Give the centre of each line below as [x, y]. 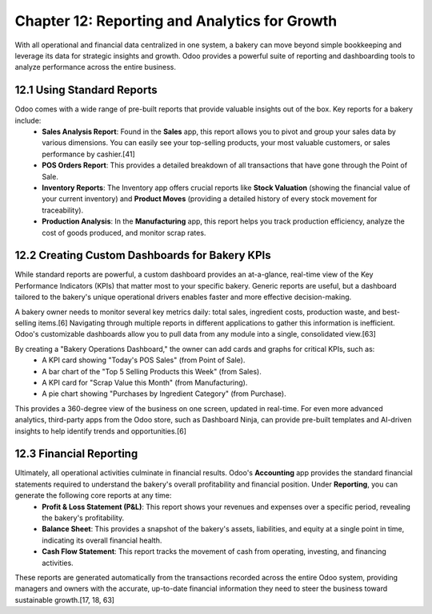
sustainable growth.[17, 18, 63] [65, 600]
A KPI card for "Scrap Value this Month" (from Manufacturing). [145, 382]
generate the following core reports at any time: [93, 495]
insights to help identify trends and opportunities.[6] [101, 431]
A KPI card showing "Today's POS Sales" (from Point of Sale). [144, 360]
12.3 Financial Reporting [76, 454]
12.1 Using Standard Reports [86, 90]
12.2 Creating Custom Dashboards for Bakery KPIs [143, 255]
